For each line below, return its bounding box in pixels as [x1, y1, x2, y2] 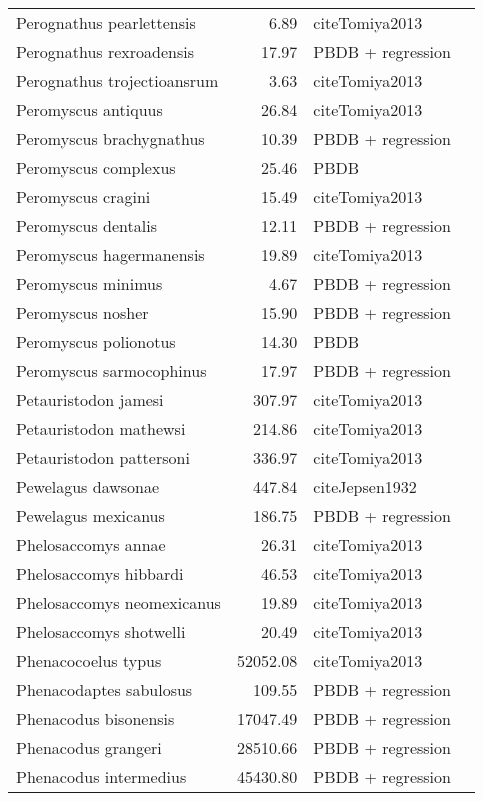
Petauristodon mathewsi [16, 417, 186, 440]
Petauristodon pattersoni [16, 446, 190, 469]
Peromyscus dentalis [16, 214, 157, 237]
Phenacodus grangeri [16, 736, 162, 759]
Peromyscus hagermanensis [16, 243, 205, 266]
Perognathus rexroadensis [16, 40, 194, 63]
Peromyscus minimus [16, 272, 163, 295]
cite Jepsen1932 [313, 475, 417, 498]
